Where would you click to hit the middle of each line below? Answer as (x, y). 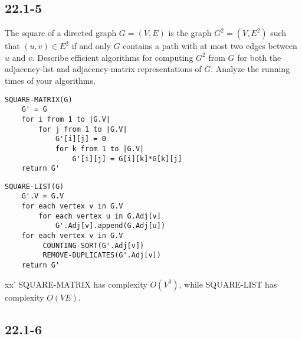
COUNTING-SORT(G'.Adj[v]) (93, 245)
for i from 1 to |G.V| (66, 119)
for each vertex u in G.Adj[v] (100, 216)
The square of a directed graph (61, 33)
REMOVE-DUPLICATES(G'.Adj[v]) (102, 255)
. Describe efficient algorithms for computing (113, 57)
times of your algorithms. (50, 80)
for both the (259, 57)
